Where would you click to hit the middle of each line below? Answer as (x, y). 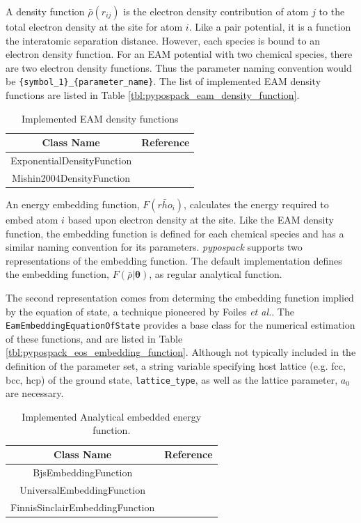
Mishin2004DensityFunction (71, 177)
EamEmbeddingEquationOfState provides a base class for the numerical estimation (180, 325)
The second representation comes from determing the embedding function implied (180, 297)
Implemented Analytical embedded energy (112, 416)
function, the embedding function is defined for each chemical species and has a (175, 233)
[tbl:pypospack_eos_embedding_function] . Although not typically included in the (181, 352)
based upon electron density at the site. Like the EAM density (201, 219)
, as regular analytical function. (216, 274)
